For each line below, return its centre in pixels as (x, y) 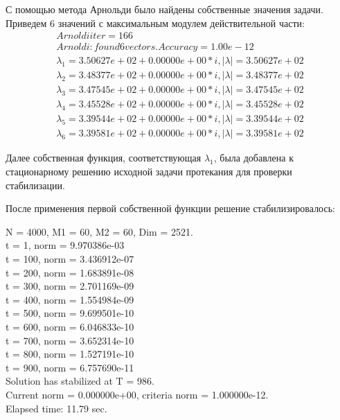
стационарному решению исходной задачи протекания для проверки (149, 172)
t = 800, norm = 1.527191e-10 (70, 354)
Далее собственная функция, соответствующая (104, 158)
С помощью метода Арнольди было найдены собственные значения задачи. (164, 9)
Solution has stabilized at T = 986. (80, 381)
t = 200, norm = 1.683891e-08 (70, 272)
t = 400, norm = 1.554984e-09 (70, 299)
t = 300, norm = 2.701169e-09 (70, 286)
